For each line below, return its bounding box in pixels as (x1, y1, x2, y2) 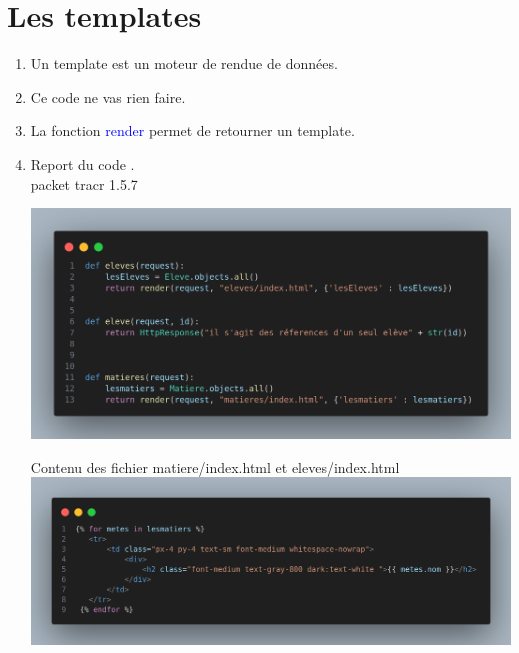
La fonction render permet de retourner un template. (30, 120, 355, 141)
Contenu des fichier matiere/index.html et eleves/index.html (30, 456, 400, 477)
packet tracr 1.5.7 (30, 173, 138, 194)
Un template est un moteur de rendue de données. (30, 53, 338, 74)
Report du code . (30, 153, 135, 174)
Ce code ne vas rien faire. (30, 86, 186, 107)
